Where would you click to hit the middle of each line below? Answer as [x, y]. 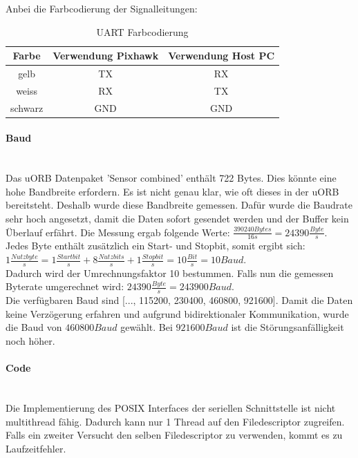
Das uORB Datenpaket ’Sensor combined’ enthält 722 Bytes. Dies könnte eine [171, 178]
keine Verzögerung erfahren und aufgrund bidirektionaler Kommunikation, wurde [177, 313]
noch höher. [30, 341]
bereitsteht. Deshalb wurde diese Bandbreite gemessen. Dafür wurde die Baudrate [179, 205]
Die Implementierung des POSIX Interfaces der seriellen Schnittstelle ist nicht [171, 408]
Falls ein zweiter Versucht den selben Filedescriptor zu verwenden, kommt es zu [174, 435]
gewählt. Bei [147, 327]
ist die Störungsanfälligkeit [288, 327]
